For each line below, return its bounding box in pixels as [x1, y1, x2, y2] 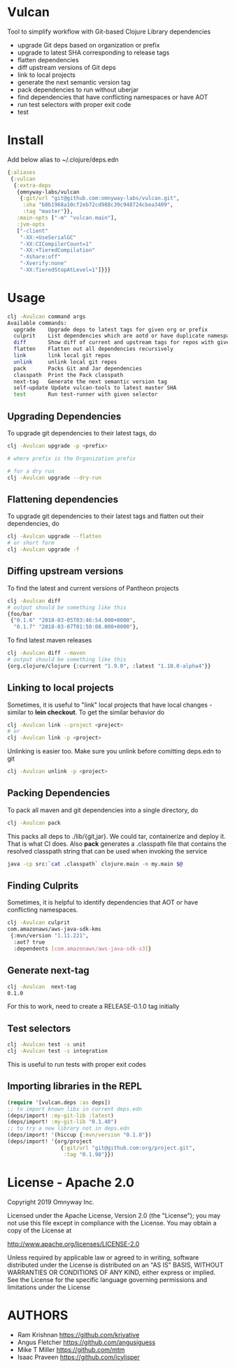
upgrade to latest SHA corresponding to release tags [17, 48, 170, 57]
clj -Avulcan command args [7, 312, 86, 320]
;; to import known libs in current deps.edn [7, 1105, 142, 1112]
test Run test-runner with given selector [13, 391, 158, 398]
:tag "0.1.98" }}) [63, 1151, 114, 1158]
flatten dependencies [17, 55, 79, 64]
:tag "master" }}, [22, 208, 73, 215]
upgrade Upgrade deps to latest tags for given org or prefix [13, 326, 208, 333]
